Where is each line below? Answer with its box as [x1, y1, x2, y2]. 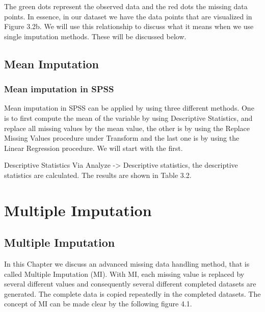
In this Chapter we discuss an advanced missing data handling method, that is [4, 258, 250, 269]
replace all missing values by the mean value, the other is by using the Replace [4, 122, 250, 133]
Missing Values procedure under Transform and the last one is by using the [4, 133, 240, 143]
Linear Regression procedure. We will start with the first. [4, 142, 183, 153]
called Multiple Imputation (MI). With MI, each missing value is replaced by [4, 268, 245, 279]
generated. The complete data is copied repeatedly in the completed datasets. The [4, 288, 261, 299]
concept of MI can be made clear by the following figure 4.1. [4, 298, 192, 309]
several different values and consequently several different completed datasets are [4, 278, 256, 289]
